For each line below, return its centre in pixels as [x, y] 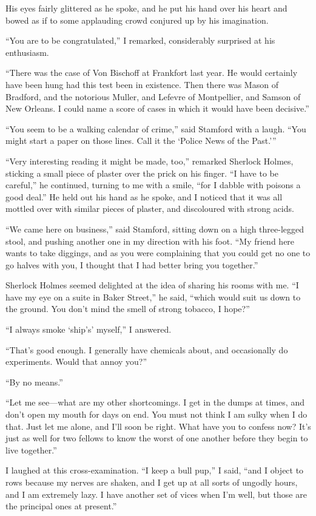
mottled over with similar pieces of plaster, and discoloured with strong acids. [150, 209]
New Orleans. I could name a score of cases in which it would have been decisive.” [157, 108]
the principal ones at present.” [61, 506]
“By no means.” [34, 382]
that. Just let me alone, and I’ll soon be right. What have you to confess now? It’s [158, 426]
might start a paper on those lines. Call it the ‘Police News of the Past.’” [141, 141]
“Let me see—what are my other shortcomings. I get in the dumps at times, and [155, 402]
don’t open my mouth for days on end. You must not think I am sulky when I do [156, 414]
